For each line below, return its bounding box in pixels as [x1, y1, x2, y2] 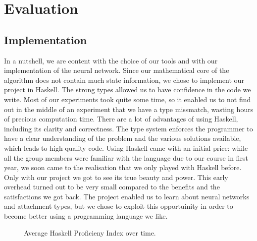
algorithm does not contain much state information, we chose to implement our [4, 74, 244, 85]
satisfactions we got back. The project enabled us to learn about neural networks [4, 191, 250, 201]
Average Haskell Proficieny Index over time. [24, 227, 156, 238]
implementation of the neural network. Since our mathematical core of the [4, 65, 229, 75]
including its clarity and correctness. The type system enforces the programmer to [4, 123, 253, 133]
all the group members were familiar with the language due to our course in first [4, 152, 248, 163]
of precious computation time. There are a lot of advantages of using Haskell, [4, 114, 238, 124]
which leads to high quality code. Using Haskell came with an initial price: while [4, 142, 248, 153]
